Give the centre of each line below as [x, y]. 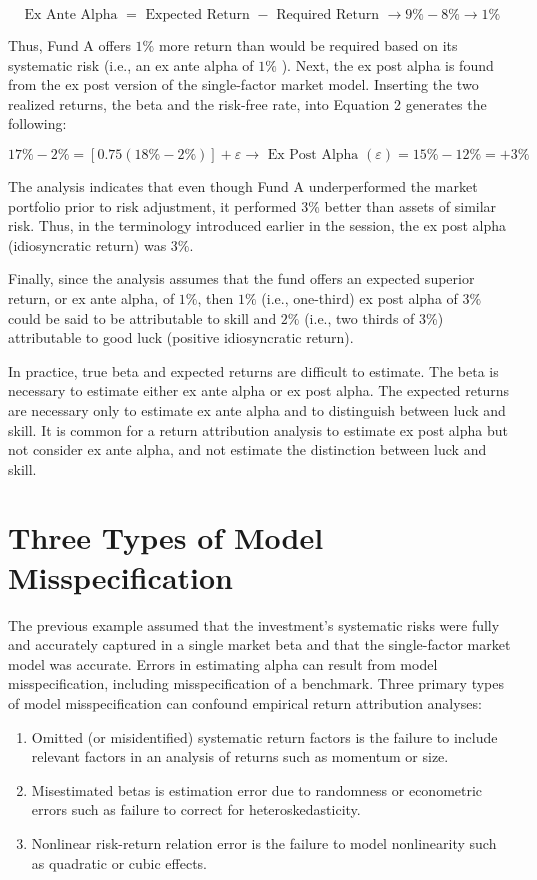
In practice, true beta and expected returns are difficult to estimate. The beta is [253, 370]
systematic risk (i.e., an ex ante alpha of [131, 64]
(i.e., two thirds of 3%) [374, 317]
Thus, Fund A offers [69, 45]
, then [215, 297]
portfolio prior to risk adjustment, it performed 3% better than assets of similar [252, 205]
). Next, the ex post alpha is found [387, 64]
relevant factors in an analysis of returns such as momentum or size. [240, 756]
